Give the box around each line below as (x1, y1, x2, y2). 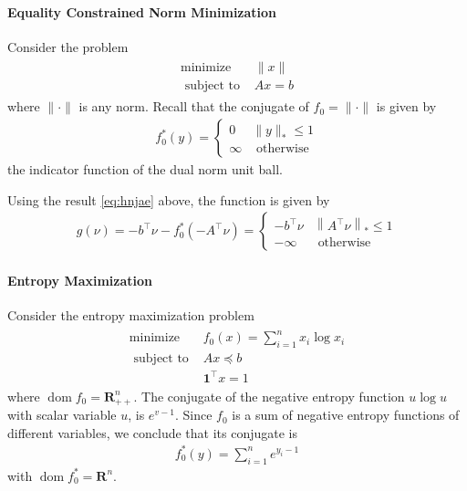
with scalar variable (7, 405, 117, 424)
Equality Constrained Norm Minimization (7, 2, 277, 21)
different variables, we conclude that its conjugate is (7, 423, 298, 442)
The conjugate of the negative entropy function (141, 386, 405, 405)
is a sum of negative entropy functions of (232, 405, 460, 424)
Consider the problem (7, 37, 129, 56)
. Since (174, 405, 213, 424)
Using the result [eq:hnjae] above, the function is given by (7, 190, 330, 209)
